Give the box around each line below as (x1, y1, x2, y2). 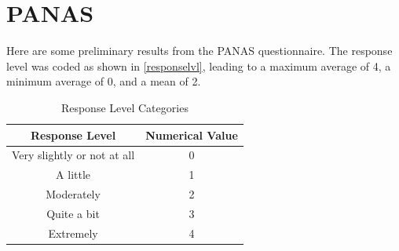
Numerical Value (145, 126, 238, 143)
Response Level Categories (60, 99, 189, 115)
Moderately (46, 186, 101, 202)
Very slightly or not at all (12, 147, 135, 163)
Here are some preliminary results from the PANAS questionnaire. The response (6, 42, 393, 59)
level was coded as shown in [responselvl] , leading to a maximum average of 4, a (6, 57, 391, 74)
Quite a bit (46, 205, 100, 221)
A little (56, 166, 91, 183)
